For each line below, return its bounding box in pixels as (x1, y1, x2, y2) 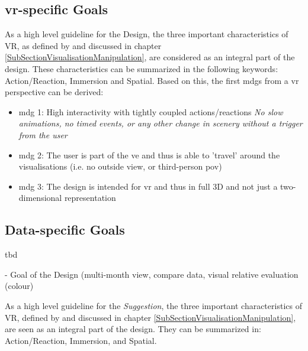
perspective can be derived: (5, 86, 104, 98)
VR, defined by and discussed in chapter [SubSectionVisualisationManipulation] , (5, 311, 296, 323)
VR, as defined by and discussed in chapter (5, 39, 162, 51)
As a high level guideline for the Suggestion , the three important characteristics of (5, 299, 302, 311)
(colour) (5, 279, 34, 292)
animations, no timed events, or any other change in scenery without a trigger (18, 117, 303, 129)
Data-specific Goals (5, 220, 125, 239)
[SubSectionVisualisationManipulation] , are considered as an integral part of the (5, 51, 295, 63)
